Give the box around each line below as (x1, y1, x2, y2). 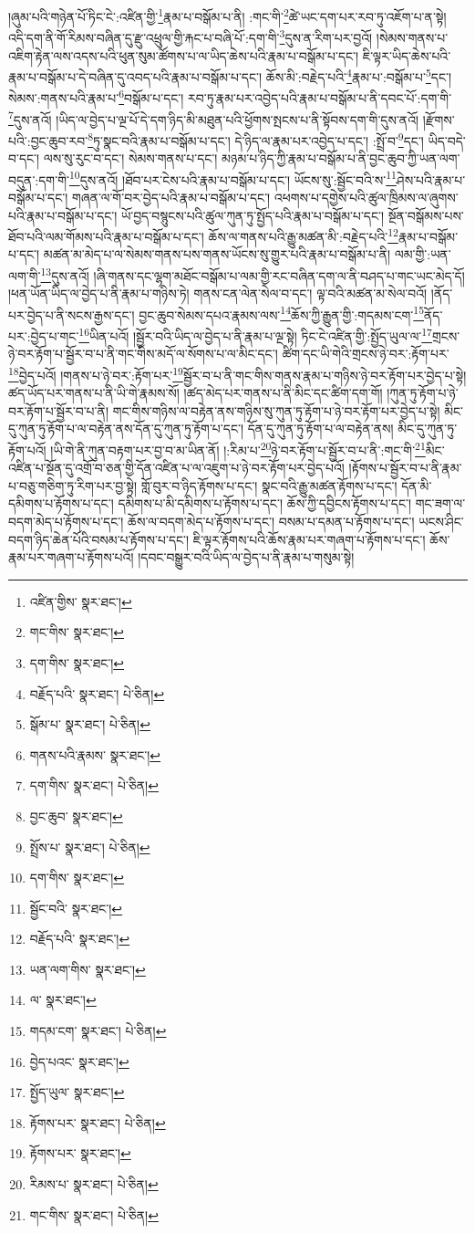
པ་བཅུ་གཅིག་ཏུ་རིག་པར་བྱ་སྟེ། (8, 476, 138, 495)
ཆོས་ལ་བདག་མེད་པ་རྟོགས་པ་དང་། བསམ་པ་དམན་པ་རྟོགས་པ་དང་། (127, 511, 415, 530)
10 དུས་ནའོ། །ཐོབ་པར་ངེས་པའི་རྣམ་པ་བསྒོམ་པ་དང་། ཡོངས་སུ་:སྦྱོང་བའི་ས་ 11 (68, 167, 397, 189)
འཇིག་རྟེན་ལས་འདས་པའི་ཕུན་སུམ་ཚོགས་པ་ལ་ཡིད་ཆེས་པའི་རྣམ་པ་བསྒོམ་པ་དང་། (8, 46, 359, 65)
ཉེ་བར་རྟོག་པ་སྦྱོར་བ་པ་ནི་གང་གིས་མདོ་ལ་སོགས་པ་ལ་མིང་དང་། (8, 344, 278, 363)
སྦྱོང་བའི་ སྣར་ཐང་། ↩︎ (29, 898, 123, 917)
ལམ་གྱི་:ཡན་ (394, 245, 451, 264)
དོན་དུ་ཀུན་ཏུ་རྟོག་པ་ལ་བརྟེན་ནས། (247, 419, 394, 438)
